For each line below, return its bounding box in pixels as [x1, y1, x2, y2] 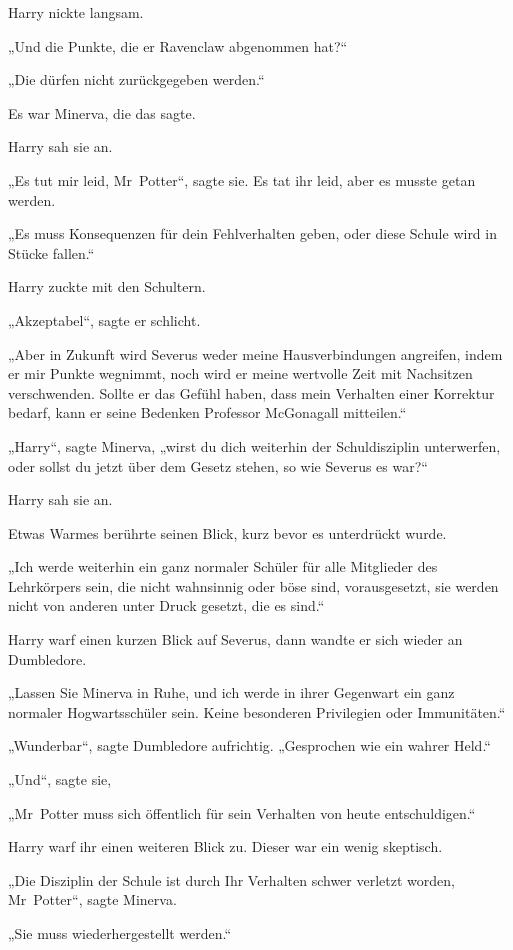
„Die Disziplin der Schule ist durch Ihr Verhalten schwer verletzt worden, [8, 869, 455, 890]
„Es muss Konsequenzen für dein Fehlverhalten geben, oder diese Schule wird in [8, 223, 497, 244]
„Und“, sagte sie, [8, 769, 112, 790]
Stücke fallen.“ [8, 242, 95, 263]
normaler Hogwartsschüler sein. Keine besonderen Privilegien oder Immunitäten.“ [8, 701, 506, 722]
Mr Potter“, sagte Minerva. [8, 889, 177, 910]
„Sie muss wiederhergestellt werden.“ [8, 923, 232, 943]
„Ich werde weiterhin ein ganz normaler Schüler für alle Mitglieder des [8, 556, 438, 577]
